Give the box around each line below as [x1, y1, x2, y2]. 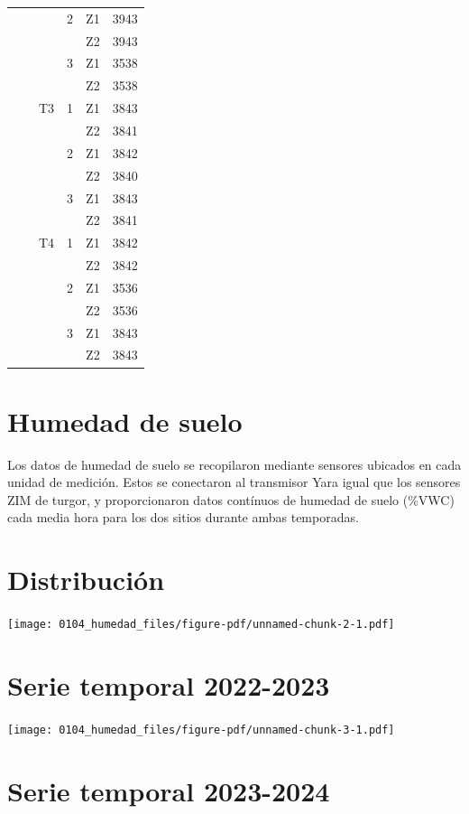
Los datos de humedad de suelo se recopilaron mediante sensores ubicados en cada [7, 454, 462, 473]
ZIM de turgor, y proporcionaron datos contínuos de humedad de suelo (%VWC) [7, 490, 455, 509]
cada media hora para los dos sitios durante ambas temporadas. [7, 508, 359, 527]
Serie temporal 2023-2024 [7, 772, 330, 809]
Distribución [7, 561, 165, 598]
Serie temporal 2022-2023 [7, 666, 330, 703]
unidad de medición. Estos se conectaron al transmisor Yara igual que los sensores [7, 472, 461, 491]
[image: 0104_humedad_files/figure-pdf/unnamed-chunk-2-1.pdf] [7, 618, 395, 632]
